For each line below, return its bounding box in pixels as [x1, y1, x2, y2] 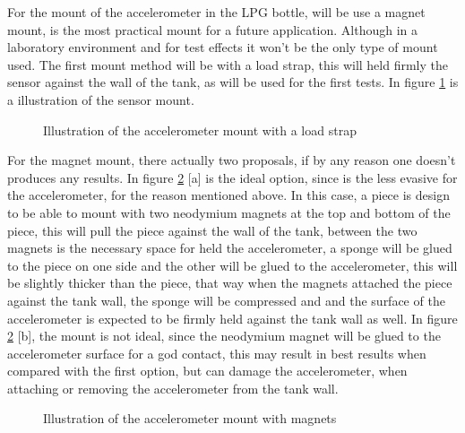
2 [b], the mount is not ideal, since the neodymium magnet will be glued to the [7, 326, 441, 345]
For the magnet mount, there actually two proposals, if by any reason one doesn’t [7, 151, 456, 169]
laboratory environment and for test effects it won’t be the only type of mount [7, 38, 438, 56]
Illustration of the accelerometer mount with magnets [43, 409, 337, 428]
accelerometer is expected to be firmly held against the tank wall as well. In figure [7, 308, 458, 327]
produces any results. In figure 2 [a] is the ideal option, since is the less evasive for [7, 168, 458, 186]
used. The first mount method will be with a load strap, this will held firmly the [7, 55, 449, 74]
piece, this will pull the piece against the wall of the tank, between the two [7, 221, 418, 239]
